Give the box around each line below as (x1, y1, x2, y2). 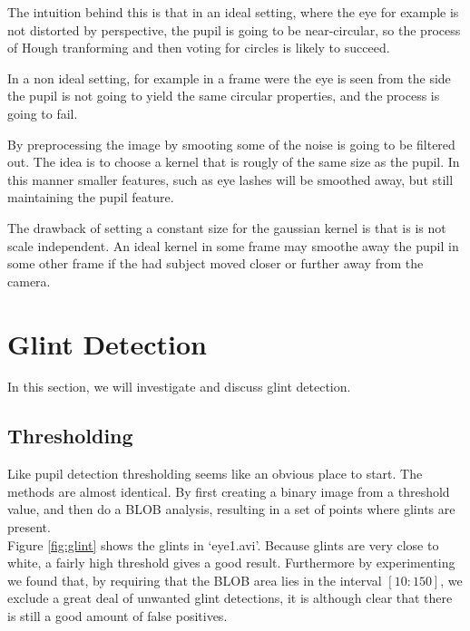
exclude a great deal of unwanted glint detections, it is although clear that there (7, 588, 453, 607)
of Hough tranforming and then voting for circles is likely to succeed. (7, 38, 390, 57)
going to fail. (7, 103, 78, 122)
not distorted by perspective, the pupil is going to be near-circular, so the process (7, 20, 461, 39)
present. (7, 518, 51, 537)
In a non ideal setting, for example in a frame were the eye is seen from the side (7, 68, 451, 87)
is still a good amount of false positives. (7, 606, 228, 625)
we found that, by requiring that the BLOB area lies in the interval (7, 570, 382, 589)
